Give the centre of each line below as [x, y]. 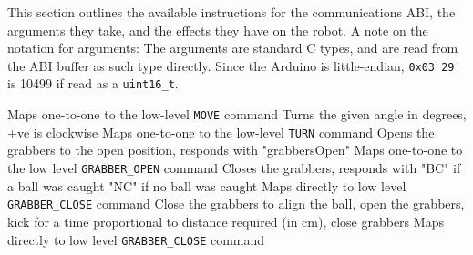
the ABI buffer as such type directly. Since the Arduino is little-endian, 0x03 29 [231, 65]
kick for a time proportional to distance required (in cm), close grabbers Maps [226, 221]
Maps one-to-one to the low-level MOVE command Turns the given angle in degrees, [237, 114]
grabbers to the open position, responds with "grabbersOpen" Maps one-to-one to [235, 150]
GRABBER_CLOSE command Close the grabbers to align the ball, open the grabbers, [236, 204]
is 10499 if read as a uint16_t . [93, 83]
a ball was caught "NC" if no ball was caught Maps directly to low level [207, 185]
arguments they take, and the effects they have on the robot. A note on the [218, 30]
